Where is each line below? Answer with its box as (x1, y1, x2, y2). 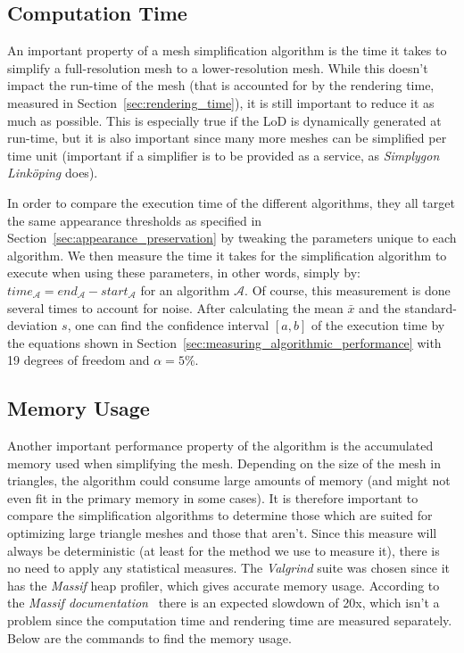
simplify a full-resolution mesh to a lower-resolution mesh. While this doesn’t (7, 58, 428, 77)
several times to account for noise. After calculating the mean (7, 298, 344, 317)
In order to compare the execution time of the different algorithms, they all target (7, 193, 455, 211)
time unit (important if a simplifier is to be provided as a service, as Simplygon (7, 145, 440, 164)
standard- (404, 298, 457, 317)
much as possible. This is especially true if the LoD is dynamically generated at (7, 111, 442, 129)
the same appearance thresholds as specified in (7, 211, 262, 229)
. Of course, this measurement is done (244, 280, 451, 299)
